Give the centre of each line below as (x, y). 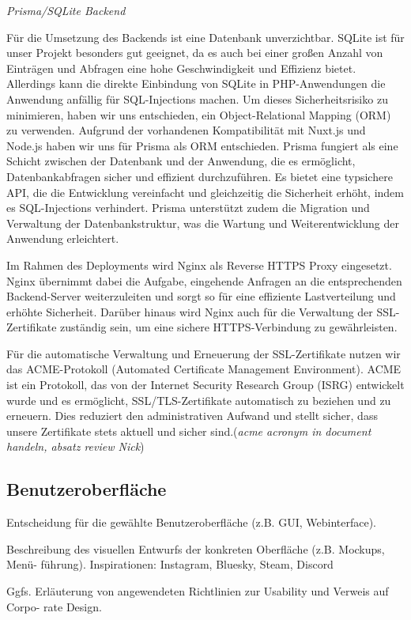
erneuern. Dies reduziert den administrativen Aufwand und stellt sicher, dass (192, 416)
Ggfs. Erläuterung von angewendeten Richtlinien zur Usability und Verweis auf (198, 591)
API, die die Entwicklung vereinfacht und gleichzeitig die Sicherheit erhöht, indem (205, 192)
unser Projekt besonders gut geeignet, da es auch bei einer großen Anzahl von (195, 53)
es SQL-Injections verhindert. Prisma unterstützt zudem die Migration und (188, 208)
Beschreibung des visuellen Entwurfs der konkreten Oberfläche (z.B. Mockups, (196, 548)
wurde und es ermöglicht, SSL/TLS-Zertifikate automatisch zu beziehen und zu (199, 400)
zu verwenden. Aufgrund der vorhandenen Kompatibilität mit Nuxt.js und (186, 130)
